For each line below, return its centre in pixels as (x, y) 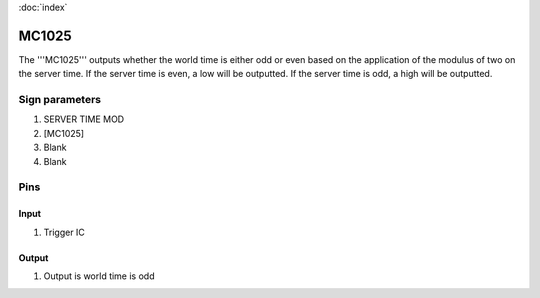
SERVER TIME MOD (84, 119)
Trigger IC (64, 232)
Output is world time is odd (99, 276)
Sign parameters (60, 100)
